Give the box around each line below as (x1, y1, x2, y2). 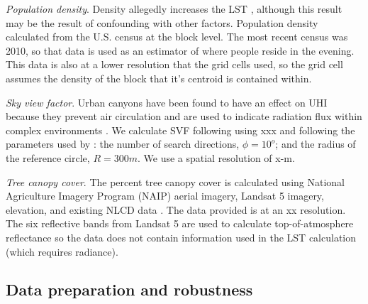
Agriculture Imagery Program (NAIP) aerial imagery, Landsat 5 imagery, (6, 188, 324, 203)
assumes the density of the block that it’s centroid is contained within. (6, 70, 312, 85)
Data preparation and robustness (6, 278, 253, 300)
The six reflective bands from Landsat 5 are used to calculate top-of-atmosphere (6, 216, 354, 231)
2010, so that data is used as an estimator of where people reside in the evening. (6, 43, 355, 58)
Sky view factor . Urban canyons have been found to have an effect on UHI (6, 94, 328, 109)
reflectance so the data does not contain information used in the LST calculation (6, 229, 357, 244)
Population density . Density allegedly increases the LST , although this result (6, 1, 342, 16)
